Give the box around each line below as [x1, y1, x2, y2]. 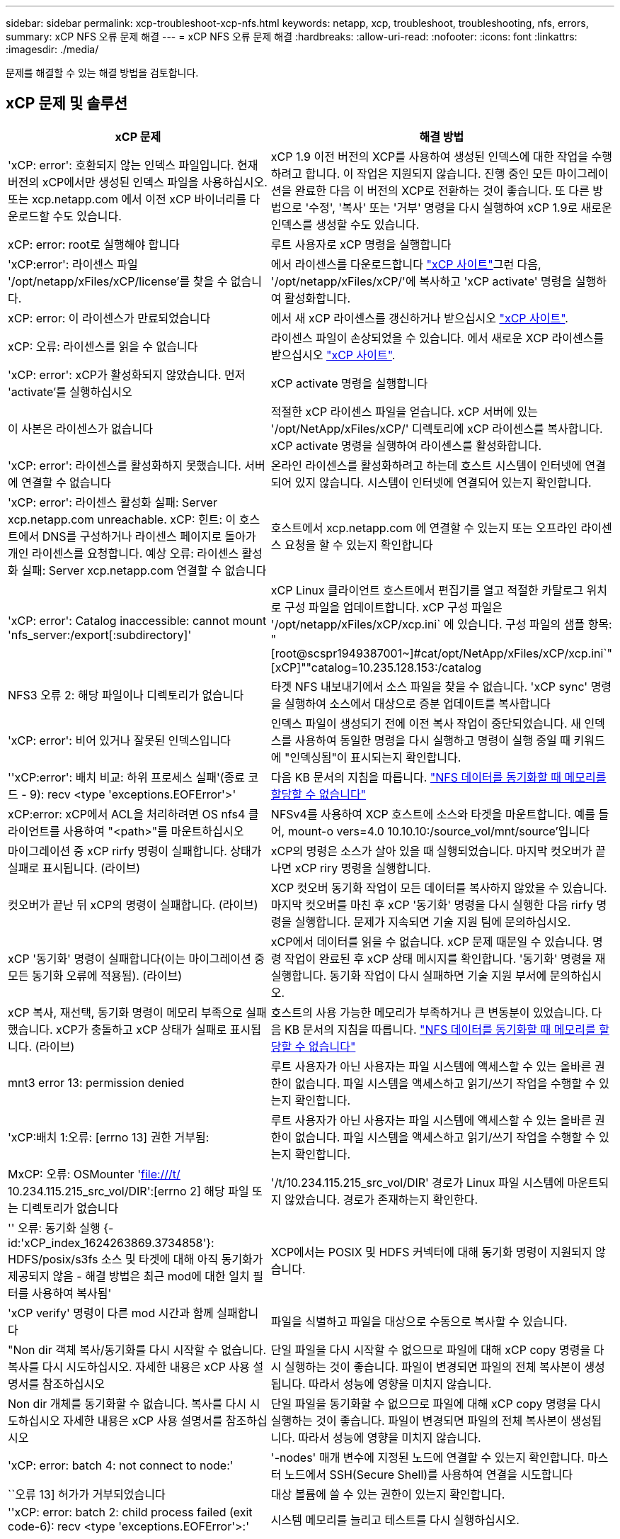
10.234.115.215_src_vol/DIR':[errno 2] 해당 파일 [8, 1183, 249, 1198]
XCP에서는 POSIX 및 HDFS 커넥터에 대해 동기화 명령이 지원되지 [270, 1244, 592, 1259]
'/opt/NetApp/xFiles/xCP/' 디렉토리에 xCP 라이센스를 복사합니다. [270, 421, 603, 436]
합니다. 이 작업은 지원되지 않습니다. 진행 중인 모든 [305, 166, 553, 181]
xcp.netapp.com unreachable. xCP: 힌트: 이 [8, 512, 236, 526]
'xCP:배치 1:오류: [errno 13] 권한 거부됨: [8, 1129, 209, 1144]
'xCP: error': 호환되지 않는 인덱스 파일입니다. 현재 [8, 157, 258, 172]
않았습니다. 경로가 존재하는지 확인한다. [285, 1192, 478, 1207]
